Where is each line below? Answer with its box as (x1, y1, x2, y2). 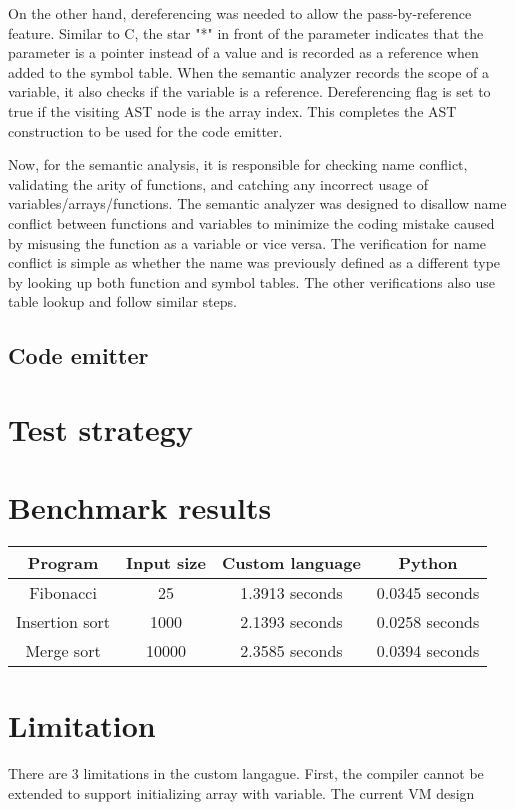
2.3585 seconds (240, 639, 343, 663)
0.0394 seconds (376, 639, 480, 663)
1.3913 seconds (240, 581, 343, 605)
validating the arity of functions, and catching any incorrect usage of (8, 173, 428, 194)
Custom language (221, 551, 361, 575)
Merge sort (25, 639, 101, 663)
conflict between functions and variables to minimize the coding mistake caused (8, 212, 495, 233)
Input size (126, 551, 206, 575)
